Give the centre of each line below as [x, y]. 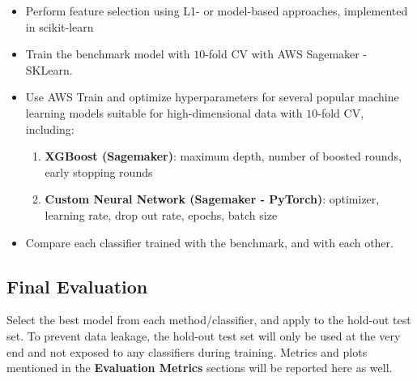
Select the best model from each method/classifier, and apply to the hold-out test [209, 320]
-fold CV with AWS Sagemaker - [286, 54]
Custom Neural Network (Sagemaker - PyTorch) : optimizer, [212, 199]
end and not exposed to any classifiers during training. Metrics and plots [187, 351]
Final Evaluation [77, 286]
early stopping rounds [99, 171]
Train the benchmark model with [108, 54]
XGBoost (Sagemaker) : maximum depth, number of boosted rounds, [223, 156]
